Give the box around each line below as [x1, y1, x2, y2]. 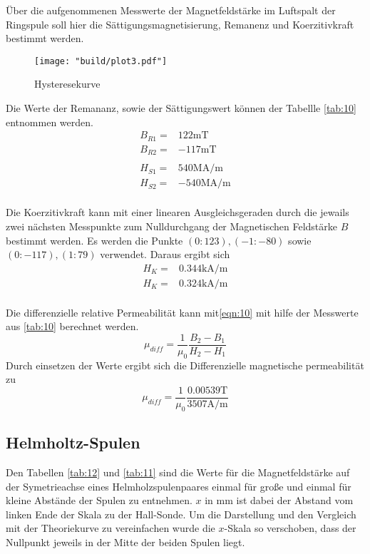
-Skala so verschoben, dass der [224, 520, 356, 535]
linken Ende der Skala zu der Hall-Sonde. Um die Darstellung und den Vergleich [6, 506, 356, 521]
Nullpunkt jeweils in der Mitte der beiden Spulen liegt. [6, 535, 245, 550]
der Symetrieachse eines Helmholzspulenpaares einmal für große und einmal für [6, 478, 351, 493]
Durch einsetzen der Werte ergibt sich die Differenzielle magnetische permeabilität [6, 357, 364, 372]
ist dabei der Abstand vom [236, 493, 354, 508]
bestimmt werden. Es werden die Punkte [6, 232, 183, 247]
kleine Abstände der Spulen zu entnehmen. [6, 493, 192, 508]
